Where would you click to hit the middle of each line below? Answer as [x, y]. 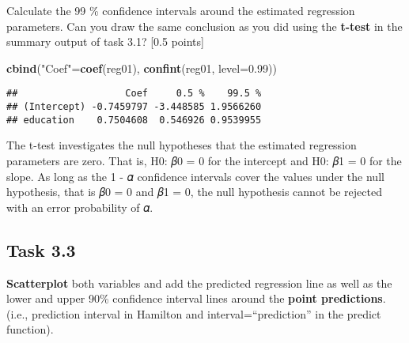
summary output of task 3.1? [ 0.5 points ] [105, 41]
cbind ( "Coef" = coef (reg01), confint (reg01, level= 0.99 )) [142, 68]
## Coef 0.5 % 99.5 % [134, 94]
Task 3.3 [41, 249]
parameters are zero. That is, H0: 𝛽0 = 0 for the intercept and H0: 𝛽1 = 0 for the [204, 160]
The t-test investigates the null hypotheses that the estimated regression [182, 145]
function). [30, 329]
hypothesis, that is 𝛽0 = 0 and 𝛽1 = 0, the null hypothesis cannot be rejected [194, 192]
